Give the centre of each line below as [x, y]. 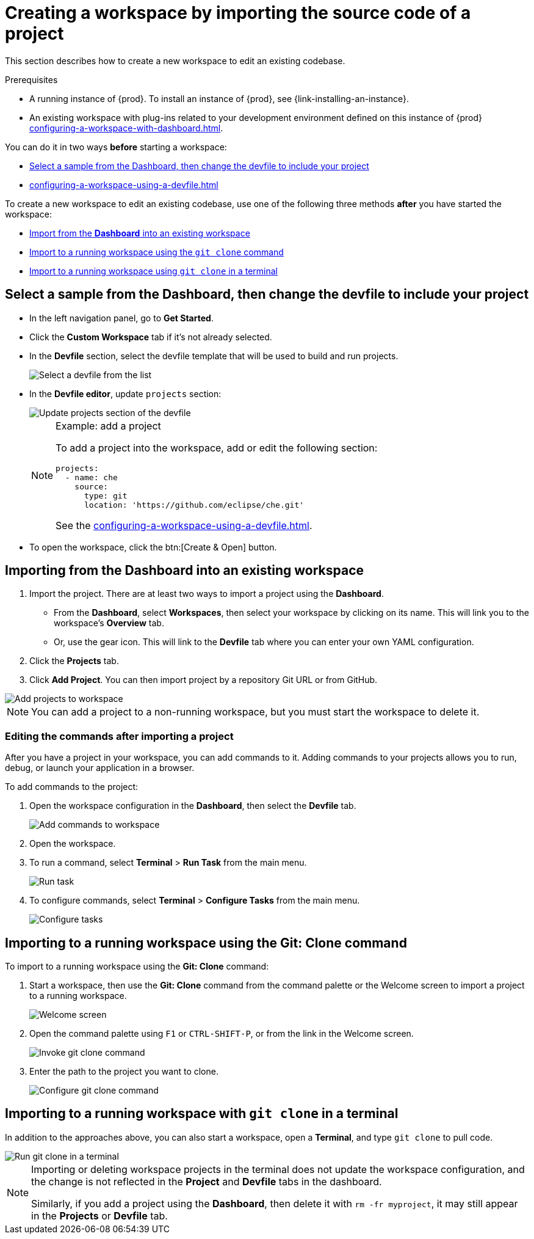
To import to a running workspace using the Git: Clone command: [137, 967]
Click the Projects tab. [74, 661]
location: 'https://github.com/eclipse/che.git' [194, 505]
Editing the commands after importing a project [119, 736]
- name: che [91, 477]
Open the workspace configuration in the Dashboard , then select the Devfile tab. [193, 806]
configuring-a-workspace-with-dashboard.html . [126, 128]
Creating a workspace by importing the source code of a [238, 13]
